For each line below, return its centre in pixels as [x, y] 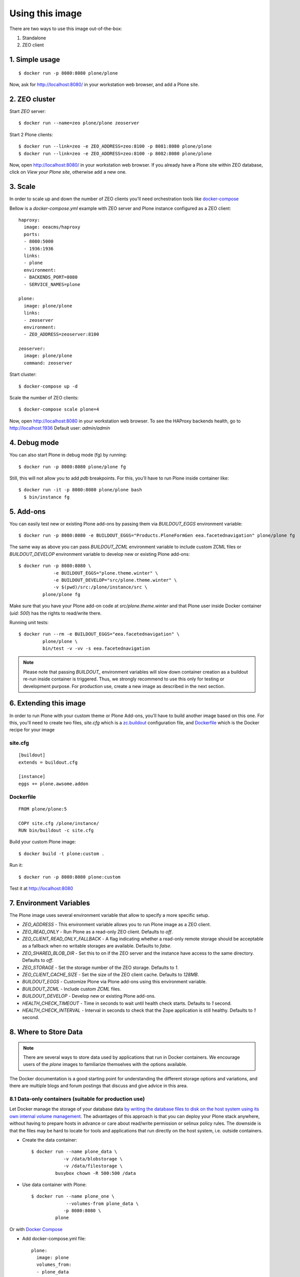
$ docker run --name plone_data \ [74, 1152]
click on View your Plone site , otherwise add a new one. [68, 172]
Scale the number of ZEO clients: [44, 398]
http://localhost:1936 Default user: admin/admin [60, 428]
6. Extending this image [48, 703]
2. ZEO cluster [32, 99]
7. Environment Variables [50, 903]
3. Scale [22, 187]
